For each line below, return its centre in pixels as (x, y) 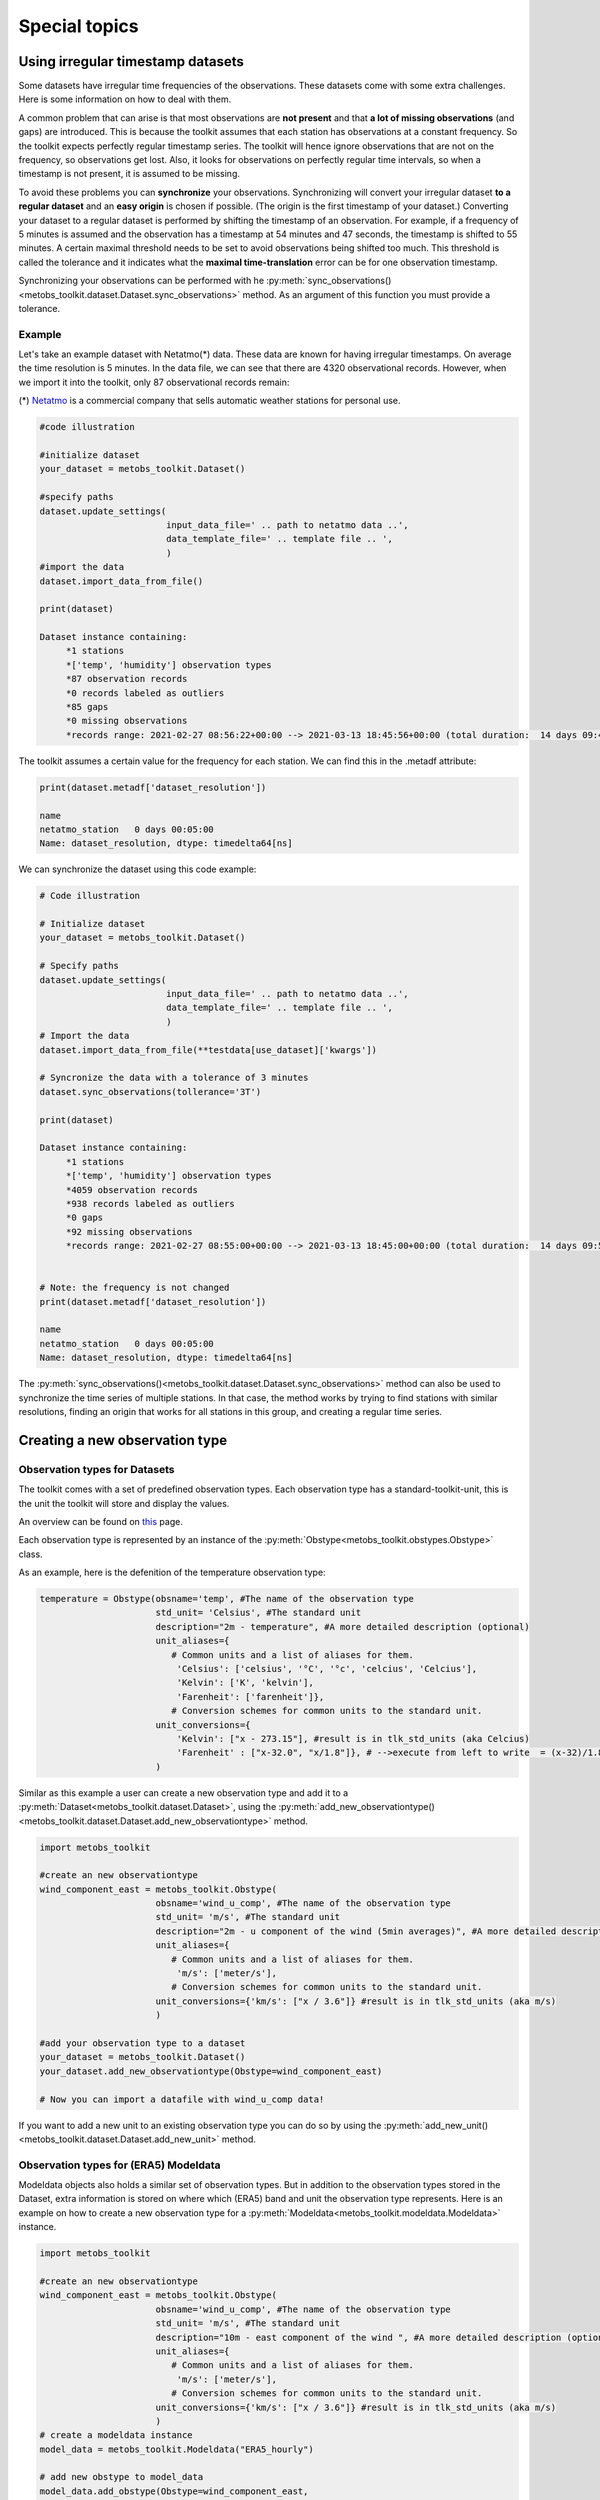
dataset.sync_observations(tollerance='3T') (150, 1091)
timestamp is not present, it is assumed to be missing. (129, 174)
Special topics (78, 26)
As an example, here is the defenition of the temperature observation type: (172, 1572)
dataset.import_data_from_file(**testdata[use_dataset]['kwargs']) (208, 1049)
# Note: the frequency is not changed (134, 1288)
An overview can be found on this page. (101, 1521)
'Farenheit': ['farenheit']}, (250, 1696)
